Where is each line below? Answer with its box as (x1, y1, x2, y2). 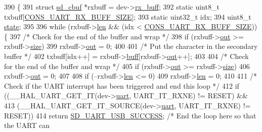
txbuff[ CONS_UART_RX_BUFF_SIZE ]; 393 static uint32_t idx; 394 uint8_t (4, 11, 251, 22)
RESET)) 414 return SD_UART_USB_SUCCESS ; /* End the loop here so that (4, 110, 256, 120)
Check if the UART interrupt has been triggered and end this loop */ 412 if (4, 80, 239, 91)
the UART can (4, 120, 50, 130)
